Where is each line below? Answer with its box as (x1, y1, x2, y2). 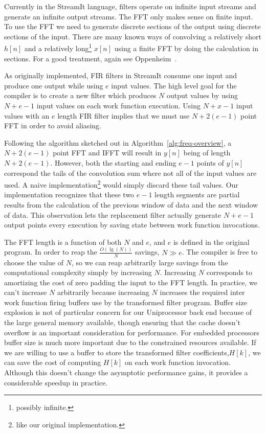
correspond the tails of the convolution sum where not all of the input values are (4, 167, 257, 178)
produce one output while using (4, 80, 103, 90)
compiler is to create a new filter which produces (4, 90, 157, 101)
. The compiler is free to (182, 246, 258, 257)
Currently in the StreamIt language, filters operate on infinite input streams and (4, 1, 256, 11)
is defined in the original (173, 236, 250, 247)
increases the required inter (160, 287, 245, 298)
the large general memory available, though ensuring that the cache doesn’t (4, 317, 240, 328)
